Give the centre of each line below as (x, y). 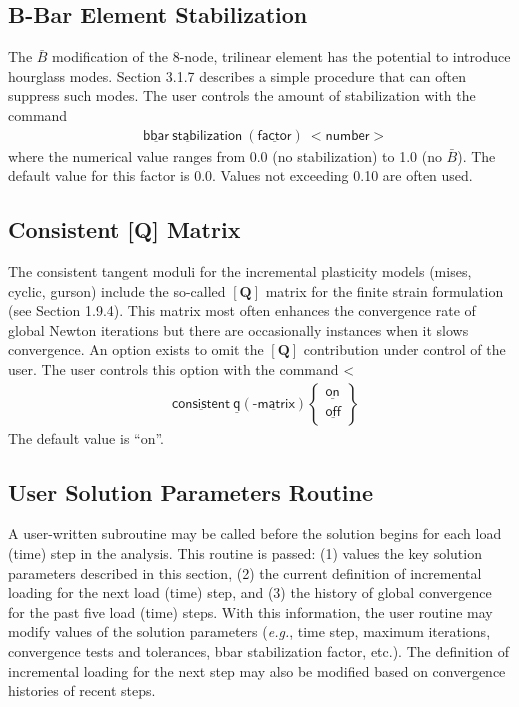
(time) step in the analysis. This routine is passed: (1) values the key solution (245, 552)
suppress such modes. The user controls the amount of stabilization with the (242, 95)
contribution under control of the (404, 349)
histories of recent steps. (82, 690)
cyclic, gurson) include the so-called (117, 290)
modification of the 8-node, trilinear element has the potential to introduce (281, 56)
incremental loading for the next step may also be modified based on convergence (257, 670)
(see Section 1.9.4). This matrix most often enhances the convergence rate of (242, 310)
